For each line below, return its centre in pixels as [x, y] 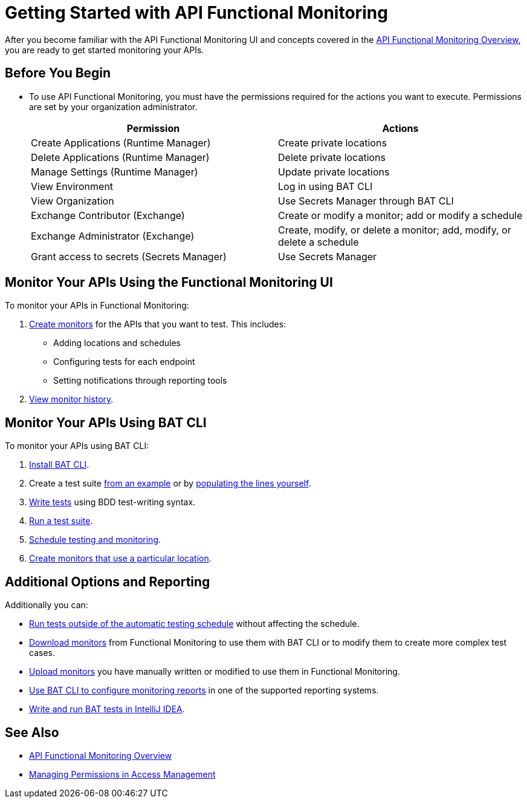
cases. [42, 653]
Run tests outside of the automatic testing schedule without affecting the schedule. [194, 624]
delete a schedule [318, 242]
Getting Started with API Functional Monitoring [196, 13]
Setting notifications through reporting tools [140, 381]
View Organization [73, 201]
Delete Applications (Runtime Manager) [120, 157]
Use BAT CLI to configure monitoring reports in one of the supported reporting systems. [204, 690]
